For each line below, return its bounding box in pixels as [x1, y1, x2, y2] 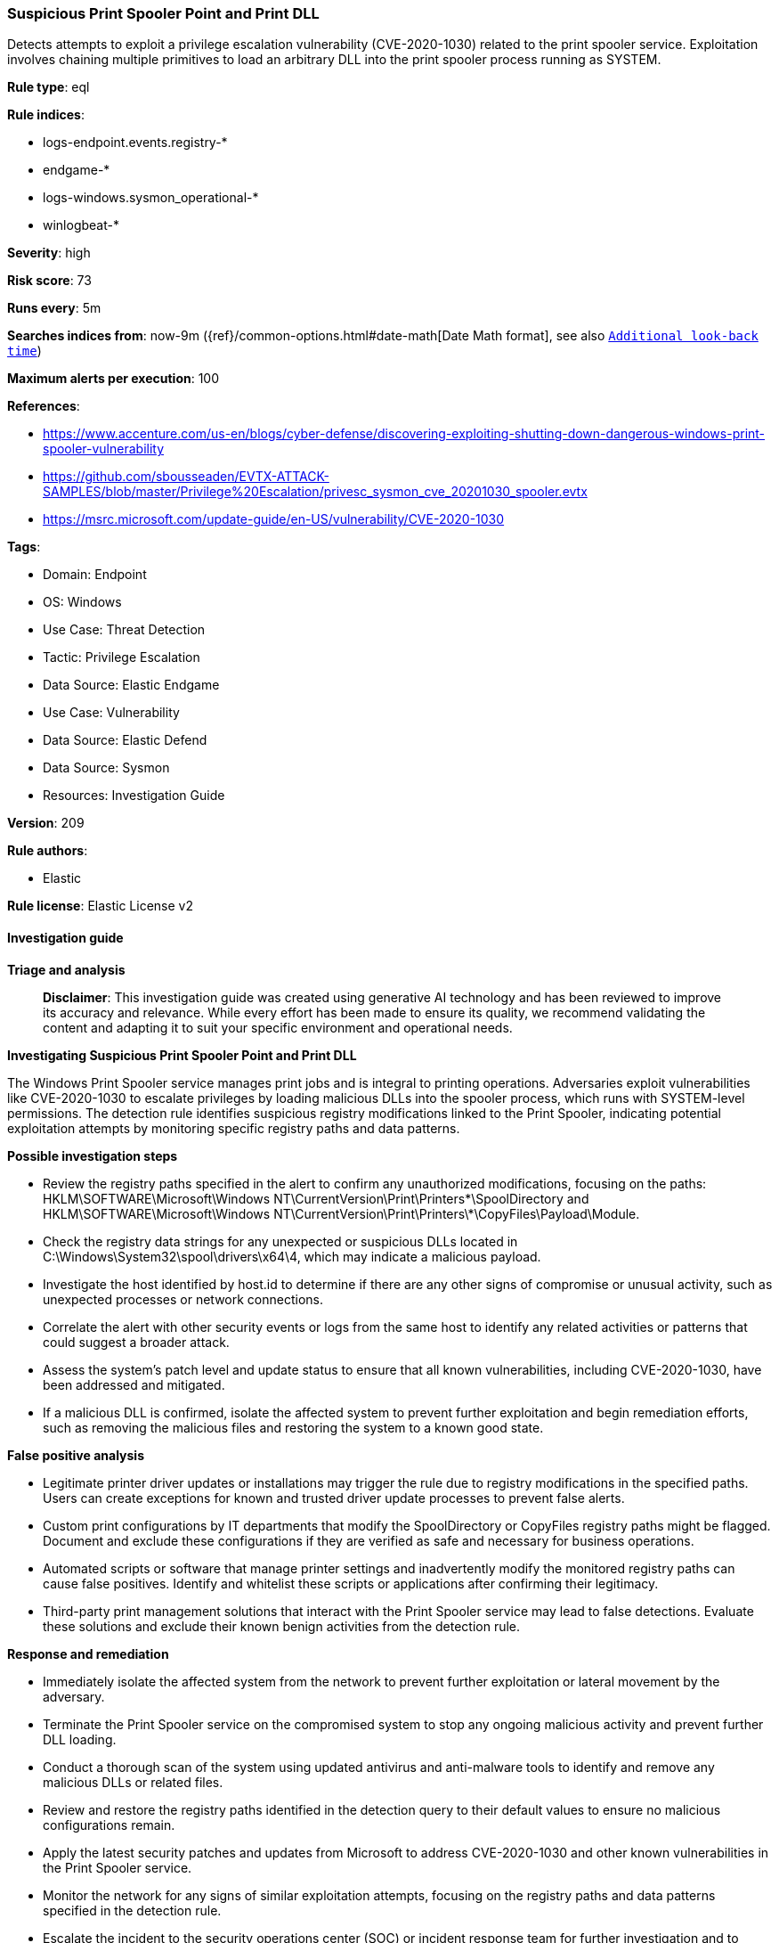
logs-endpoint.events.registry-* [43, 135, 228, 151]
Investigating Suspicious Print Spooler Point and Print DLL [7, 1047, 357, 1063]
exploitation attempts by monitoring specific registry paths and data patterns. [7, 1120, 460, 1136]
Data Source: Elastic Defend [43, 732, 207, 748]
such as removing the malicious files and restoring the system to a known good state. [43, 1419, 544, 1435]
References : [7, 398, 80, 414]
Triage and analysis [7, 961, 126, 977]
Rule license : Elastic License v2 [7, 898, 193, 914]
